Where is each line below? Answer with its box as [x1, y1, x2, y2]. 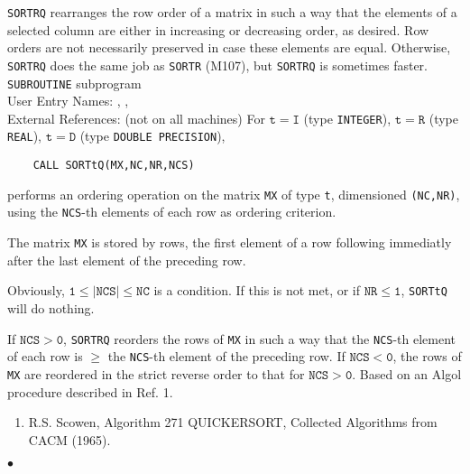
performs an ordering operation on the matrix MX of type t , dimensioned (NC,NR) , [7, 184, 460, 203]
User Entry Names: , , [7, 91, 129, 110]
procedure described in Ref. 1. [7, 382, 173, 401]
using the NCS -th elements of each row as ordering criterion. [7, 202, 336, 221]
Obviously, [7, 281, 65, 300]
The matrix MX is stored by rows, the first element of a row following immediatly [7, 233, 452, 252]
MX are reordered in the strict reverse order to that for [7, 364, 305, 383]
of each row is [7, 347, 83, 366]
